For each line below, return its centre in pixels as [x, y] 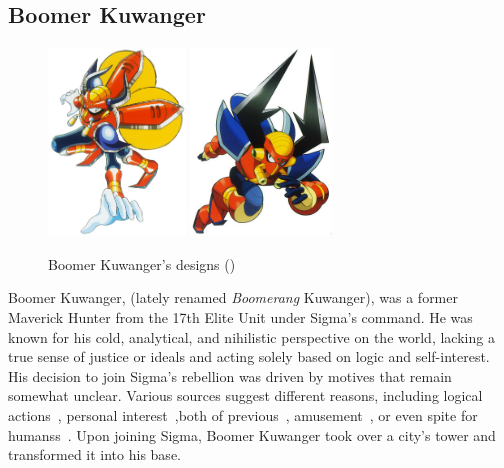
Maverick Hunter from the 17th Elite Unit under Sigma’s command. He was [240, 316]
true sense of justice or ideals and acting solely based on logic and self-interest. [249, 356]
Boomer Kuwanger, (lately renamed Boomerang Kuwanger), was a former [233, 297]
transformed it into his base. [94, 454]
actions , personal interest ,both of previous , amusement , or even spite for [243, 414]
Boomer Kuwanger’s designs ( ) [142, 263]
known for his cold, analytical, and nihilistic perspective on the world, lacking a [251, 336]
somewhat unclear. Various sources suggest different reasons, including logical [245, 395]
